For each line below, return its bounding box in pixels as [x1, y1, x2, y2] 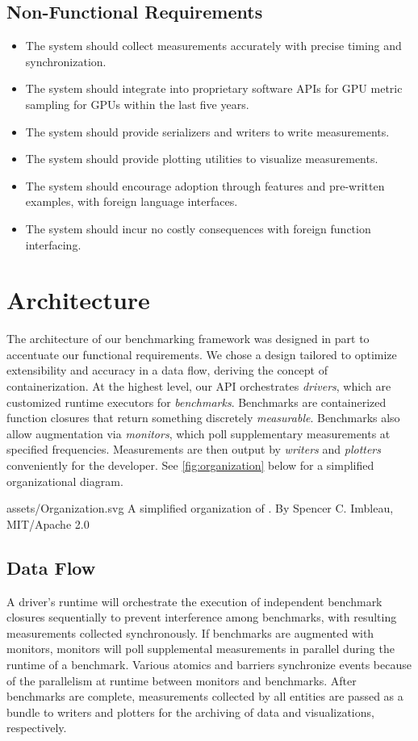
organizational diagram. [6, 472, 123, 489]
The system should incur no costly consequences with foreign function [25, 220, 371, 237]
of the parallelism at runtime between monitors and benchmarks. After [6, 672, 357, 689]
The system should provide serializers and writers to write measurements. [25, 123, 390, 140]
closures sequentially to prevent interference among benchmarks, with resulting [6, 609, 397, 626]
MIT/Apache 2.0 [6, 515, 90, 532]
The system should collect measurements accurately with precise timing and [25, 37, 402, 54]
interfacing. [25, 236, 82, 253]
